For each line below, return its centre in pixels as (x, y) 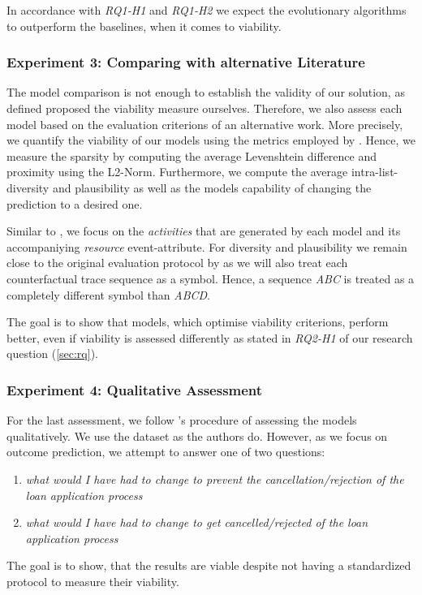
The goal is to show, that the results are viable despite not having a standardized (209, 565)
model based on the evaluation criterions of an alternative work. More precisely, (205, 124)
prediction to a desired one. (75, 203)
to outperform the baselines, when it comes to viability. (144, 26)
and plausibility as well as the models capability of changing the (212, 187)
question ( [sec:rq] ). (52, 354)
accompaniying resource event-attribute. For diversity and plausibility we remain (207, 246)
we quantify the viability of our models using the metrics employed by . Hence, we (211, 140)
